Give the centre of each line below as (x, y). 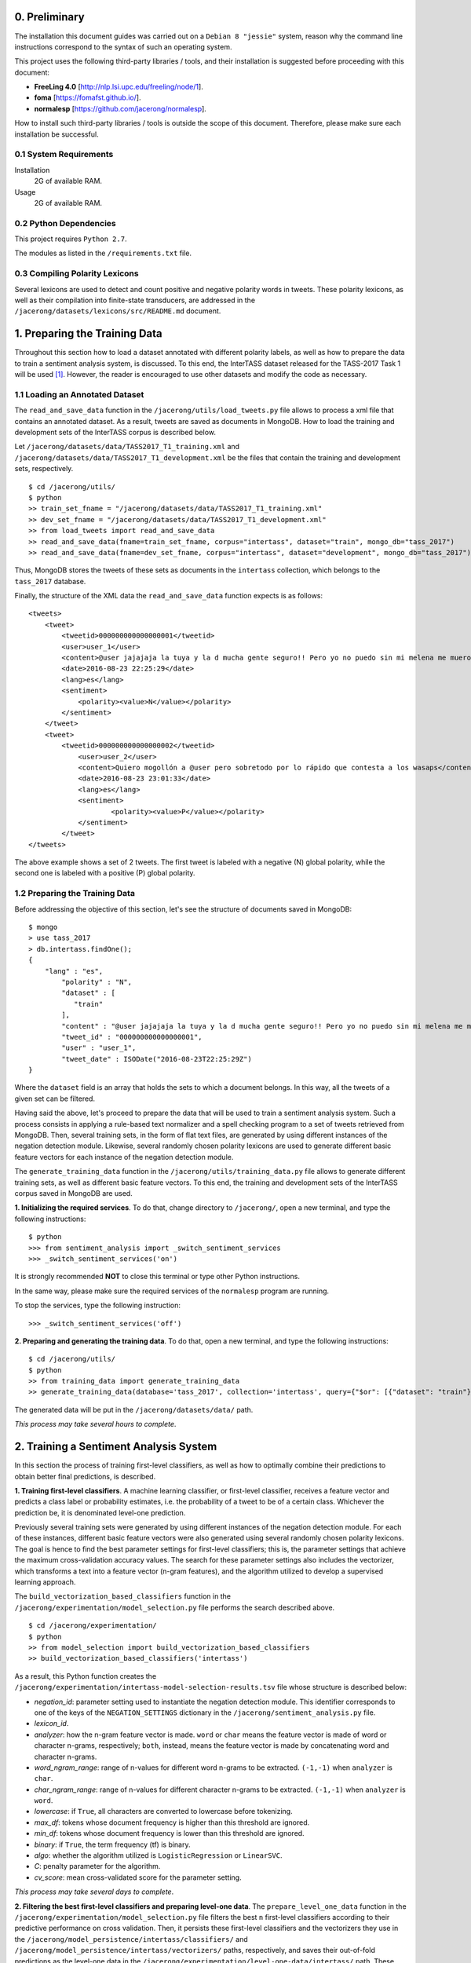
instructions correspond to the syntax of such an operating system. (123, 46)
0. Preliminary (50, 17)
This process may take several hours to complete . (95, 1424)
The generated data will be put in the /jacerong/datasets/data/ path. (134, 1409)
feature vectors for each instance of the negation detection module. (124, 1157)
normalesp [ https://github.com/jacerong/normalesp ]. (120, 108)
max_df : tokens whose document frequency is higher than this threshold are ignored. (172, 1822)
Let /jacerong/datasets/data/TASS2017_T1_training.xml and (127, 447)
